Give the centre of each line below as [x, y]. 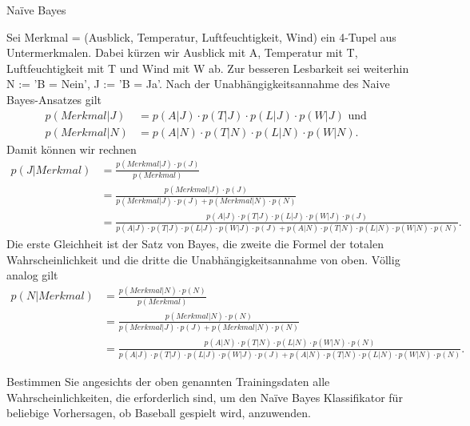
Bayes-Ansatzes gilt [54, 99]
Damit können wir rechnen [72, 149]
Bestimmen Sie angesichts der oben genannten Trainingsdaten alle [168, 381]
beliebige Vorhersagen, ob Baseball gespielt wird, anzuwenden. [159, 413]
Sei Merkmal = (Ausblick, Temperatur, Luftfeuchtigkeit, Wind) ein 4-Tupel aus [201, 36]
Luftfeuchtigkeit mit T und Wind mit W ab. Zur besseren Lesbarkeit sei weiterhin [208, 68]
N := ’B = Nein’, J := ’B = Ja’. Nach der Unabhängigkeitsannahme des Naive [198, 84]
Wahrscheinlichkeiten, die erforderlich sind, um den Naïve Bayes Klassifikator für [205, 397]
